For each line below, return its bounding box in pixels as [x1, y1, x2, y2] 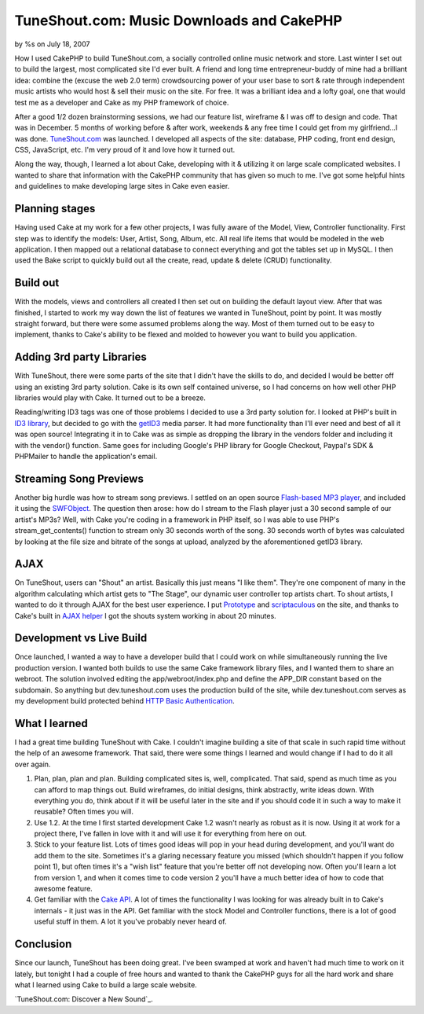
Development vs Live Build [14, 631, 148, 645]
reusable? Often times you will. [34, 806, 133, 817]
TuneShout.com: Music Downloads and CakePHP [14, 12, 343, 29]
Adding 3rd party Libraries [14, 351, 147, 364]
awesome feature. [34, 884, 93, 894]
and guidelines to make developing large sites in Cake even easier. [14, 182, 230, 191]
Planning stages [14, 202, 96, 215]
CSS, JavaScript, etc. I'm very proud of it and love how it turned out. [14, 145, 236, 155]
